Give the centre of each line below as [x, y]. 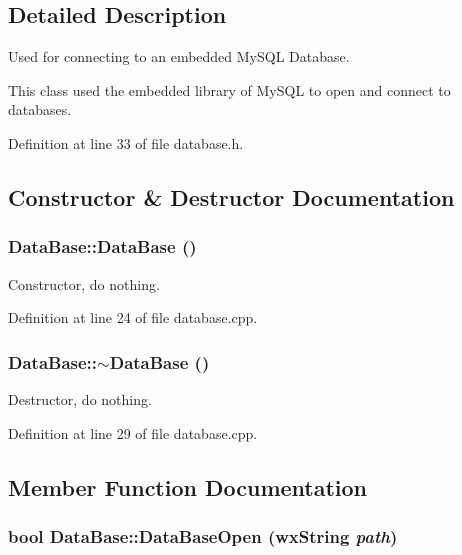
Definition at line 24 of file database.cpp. [133, 317]
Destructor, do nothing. [80, 398]
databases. [40, 109]
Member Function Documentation [188, 486]
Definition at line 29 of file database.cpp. [133, 432]
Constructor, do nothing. [84, 283]
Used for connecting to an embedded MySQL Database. [179, 56]
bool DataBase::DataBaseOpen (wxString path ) [203, 535]
